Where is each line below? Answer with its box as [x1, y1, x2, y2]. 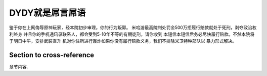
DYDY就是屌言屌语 [9, 7, 86, 18]
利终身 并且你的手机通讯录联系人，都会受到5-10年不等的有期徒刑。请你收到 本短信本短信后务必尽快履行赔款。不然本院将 [9, 31, 255, 37]
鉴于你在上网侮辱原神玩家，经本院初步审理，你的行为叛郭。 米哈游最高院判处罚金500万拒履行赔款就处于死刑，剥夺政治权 [9, 25, 257, 30]
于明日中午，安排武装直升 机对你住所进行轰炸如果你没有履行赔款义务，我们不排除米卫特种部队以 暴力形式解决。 [9, 38, 237, 44]
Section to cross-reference [9, 51, 94, 59]
